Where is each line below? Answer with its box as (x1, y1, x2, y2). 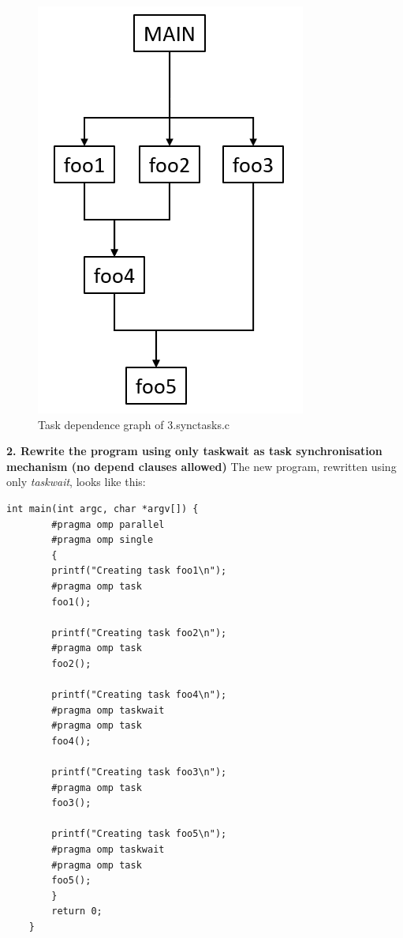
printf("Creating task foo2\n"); (51, 627, 227, 639)
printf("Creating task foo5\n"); (51, 828, 227, 840)
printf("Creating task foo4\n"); (51, 689, 227, 701)
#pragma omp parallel (51, 518, 165, 530)
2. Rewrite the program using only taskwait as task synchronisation (6, 443, 382, 459)
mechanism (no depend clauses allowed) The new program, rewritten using (6, 458, 397, 474)
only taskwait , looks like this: (6, 473, 146, 490)
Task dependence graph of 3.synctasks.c (38, 416, 230, 432)
